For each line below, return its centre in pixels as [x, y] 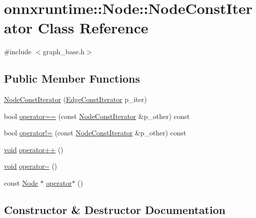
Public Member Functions [72, 78]
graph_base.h [64, 52]
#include [18, 52]
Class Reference [93, 28]
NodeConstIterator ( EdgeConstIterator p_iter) [75, 99]
